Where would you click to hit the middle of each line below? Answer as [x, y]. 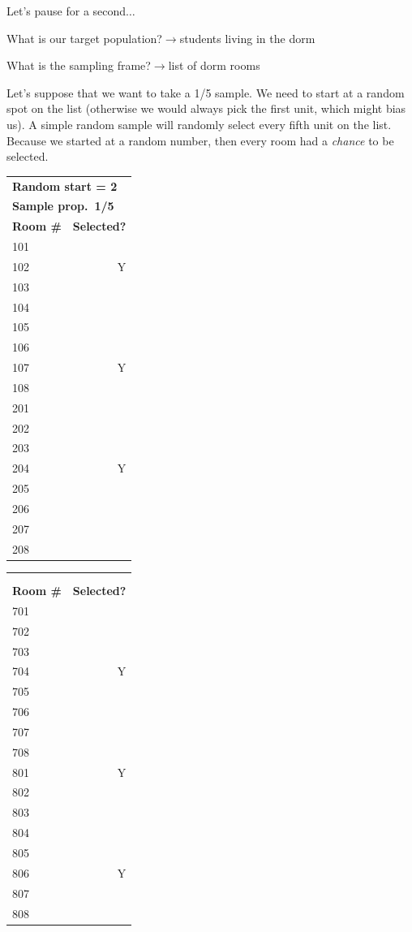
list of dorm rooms [214, 65]
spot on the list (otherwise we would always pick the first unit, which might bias [206, 108]
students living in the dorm [247, 38]
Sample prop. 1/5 [63, 206]
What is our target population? [84, 38]
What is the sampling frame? [79, 65]
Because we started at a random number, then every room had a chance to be [200, 140]
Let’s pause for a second [67, 11]
